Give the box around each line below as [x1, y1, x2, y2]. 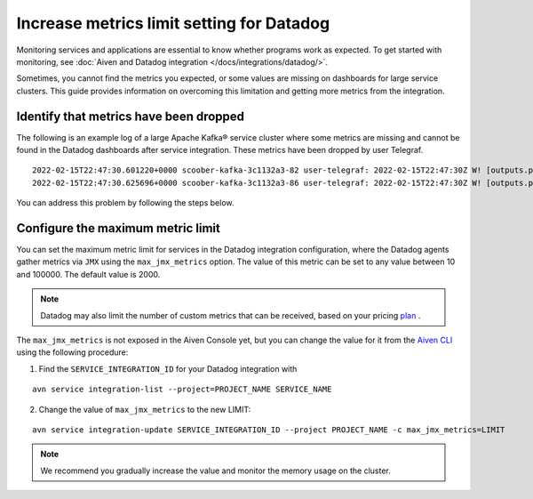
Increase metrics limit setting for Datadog [16, 13, 330, 33]
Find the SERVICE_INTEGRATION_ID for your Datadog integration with [38, 363, 298, 374]
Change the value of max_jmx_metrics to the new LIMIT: [38, 404, 251, 414]
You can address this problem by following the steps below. [16, 197, 235, 208]
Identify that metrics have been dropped [16, 109, 244, 124]
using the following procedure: [16, 347, 129, 358]
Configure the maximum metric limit [16, 221, 221, 236]
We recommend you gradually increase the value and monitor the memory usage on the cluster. [40, 465, 391, 476]
